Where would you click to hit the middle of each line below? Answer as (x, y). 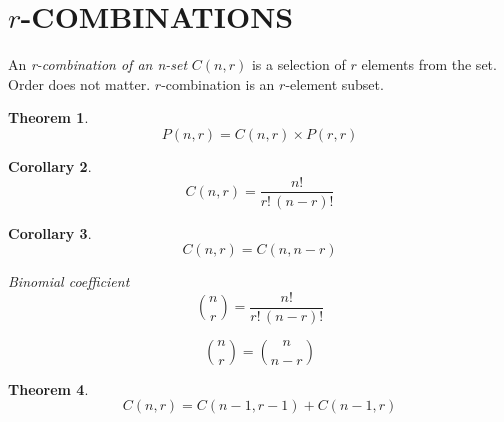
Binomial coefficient (69, 281)
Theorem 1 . (48, 117)
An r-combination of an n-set (98, 64)
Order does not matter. (79, 83)
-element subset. (334, 83)
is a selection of (298, 64)
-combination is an (218, 83)
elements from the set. (429, 64)
